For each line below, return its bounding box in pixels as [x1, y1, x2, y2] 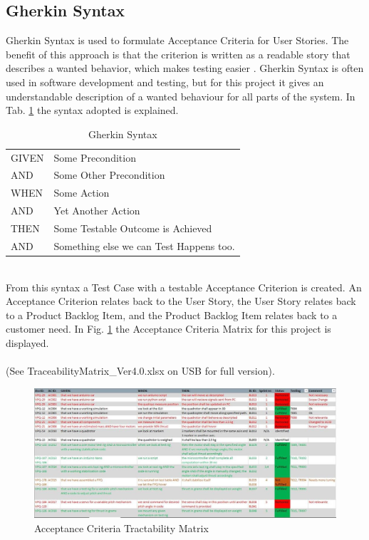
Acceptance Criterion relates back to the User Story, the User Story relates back [6, 294, 356, 308]
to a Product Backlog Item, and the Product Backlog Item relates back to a [6, 307, 338, 322]
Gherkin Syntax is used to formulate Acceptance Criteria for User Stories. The [6, 33, 349, 48]
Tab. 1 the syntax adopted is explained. [6, 103, 179, 118]
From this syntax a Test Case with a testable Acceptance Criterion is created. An [6, 279, 362, 294]
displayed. [6, 335, 49, 350]
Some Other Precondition [53, 167, 165, 182]
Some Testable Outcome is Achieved [53, 220, 212, 235]
